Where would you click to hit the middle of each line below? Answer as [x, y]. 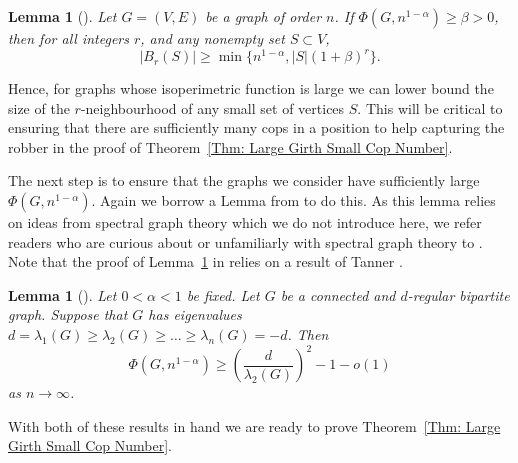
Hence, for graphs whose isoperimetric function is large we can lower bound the [251, 88]
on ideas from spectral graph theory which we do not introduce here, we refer [245, 222]
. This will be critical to [430, 107]
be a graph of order [263, 16]
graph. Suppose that [68, 314]
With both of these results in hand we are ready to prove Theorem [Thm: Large [254, 425]
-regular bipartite [458, 294]
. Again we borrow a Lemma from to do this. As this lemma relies [293, 200]
